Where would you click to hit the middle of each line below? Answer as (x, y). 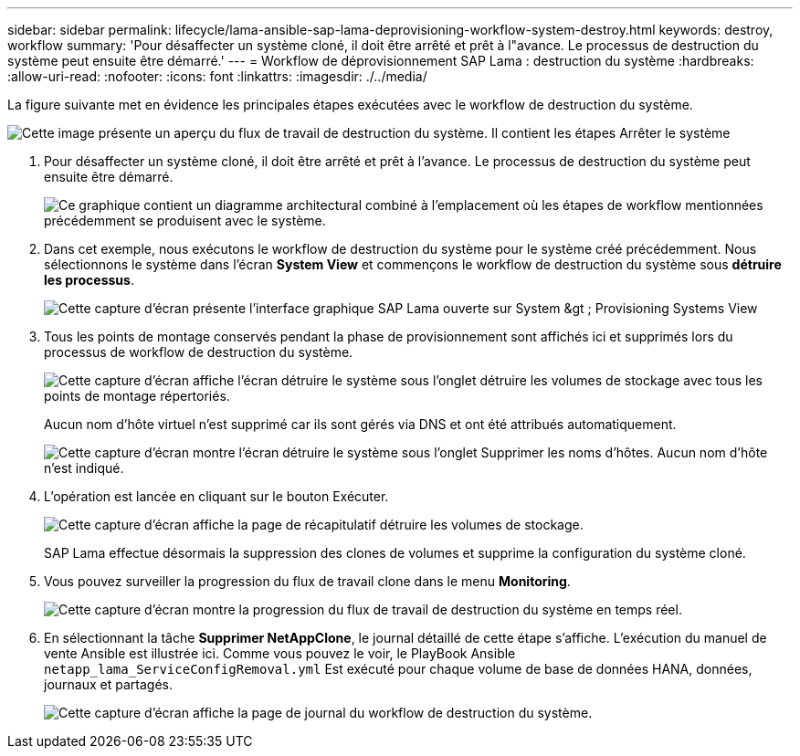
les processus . (89, 280)
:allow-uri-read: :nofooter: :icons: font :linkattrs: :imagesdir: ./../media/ (217, 76)
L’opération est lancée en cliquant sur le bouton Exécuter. (216, 496)
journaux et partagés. (108, 684)
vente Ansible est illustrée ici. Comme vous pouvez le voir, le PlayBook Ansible (280, 653)
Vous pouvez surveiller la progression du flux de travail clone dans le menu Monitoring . (307, 581)
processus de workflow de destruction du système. (199, 352)
